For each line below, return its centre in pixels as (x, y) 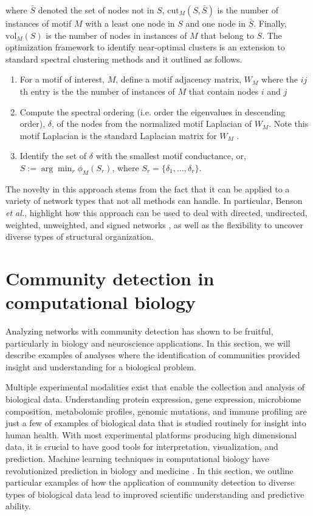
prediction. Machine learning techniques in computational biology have (137, 458)
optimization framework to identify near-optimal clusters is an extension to (145, 47)
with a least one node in (130, 23)
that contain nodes (224, 91)
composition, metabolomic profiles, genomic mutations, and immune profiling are (156, 411)
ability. (18, 506)
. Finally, (270, 23)
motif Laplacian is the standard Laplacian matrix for (118, 135)
